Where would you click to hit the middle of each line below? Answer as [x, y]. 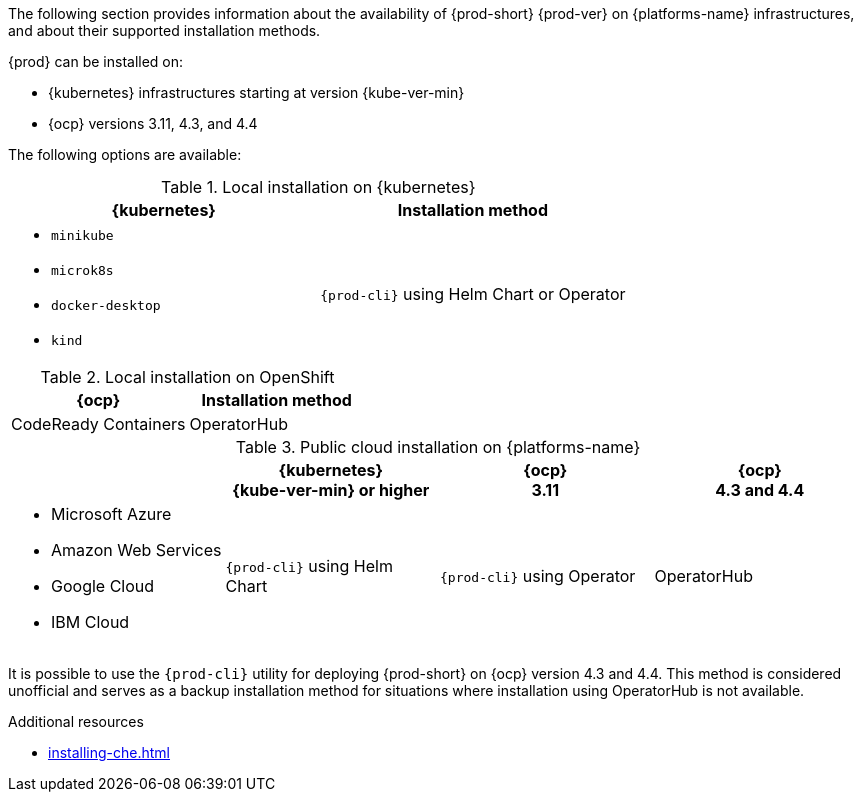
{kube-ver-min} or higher [331, 490]
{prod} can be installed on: [96, 61]
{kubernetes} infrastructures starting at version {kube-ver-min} [256, 92]
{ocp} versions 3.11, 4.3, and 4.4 [153, 123]
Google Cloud [103, 586]
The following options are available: [125, 154]
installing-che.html [109, 752]
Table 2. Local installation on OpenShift [187, 377]
